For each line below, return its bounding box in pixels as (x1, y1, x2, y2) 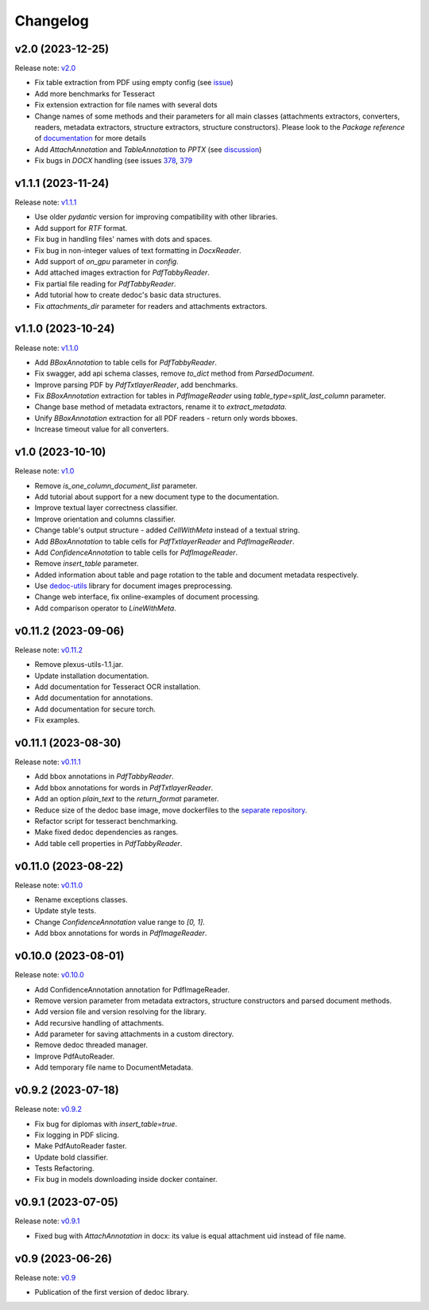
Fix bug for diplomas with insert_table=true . (34, 1119, 178, 1129)
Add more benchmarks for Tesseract (34, 88, 155, 99)
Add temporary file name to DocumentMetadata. (34, 1062, 194, 1072)
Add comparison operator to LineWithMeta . (34, 603, 176, 613)
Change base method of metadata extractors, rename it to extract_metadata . (34, 402, 288, 411)
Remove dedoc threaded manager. (34, 1040, 149, 1050)
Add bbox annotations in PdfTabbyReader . (34, 772, 174, 782)
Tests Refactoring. (34, 1164, 95, 1173)
